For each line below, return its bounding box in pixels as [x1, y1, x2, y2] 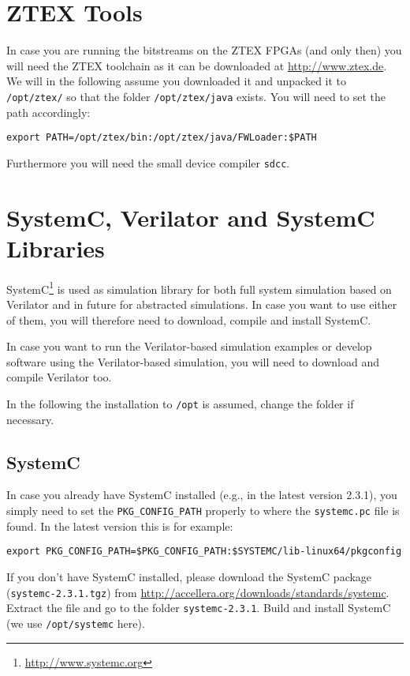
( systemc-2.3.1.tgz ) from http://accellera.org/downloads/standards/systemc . [6, 584, 389, 600]
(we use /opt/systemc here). [6, 614, 145, 631]
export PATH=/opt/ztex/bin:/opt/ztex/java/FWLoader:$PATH [6, 132, 317, 144]
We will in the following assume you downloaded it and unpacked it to [6, 73, 347, 89]
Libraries [6, 231, 105, 264]
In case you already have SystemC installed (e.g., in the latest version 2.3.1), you [6, 486, 397, 503]
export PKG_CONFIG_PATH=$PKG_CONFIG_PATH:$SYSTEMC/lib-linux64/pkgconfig [6, 546, 402, 558]
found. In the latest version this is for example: [6, 517, 233, 534]
